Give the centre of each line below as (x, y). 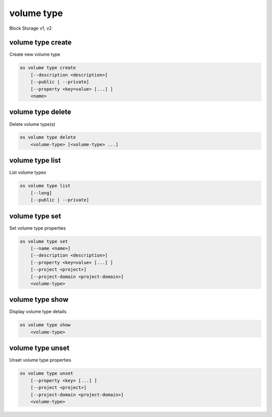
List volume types (28, 172)
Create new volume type (35, 54)
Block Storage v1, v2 (31, 28)
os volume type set (44, 241)
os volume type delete (48, 137)
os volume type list (45, 186)
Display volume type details (38, 312)
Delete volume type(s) (32, 124)
